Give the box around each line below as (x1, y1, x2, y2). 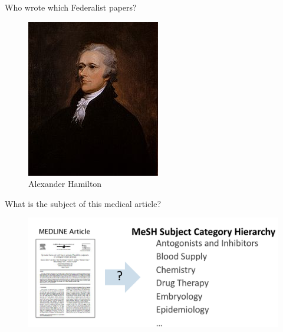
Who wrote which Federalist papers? (5, 1, 137, 13)
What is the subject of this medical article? (5, 197, 162, 209)
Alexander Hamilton (28, 177, 102, 190)
